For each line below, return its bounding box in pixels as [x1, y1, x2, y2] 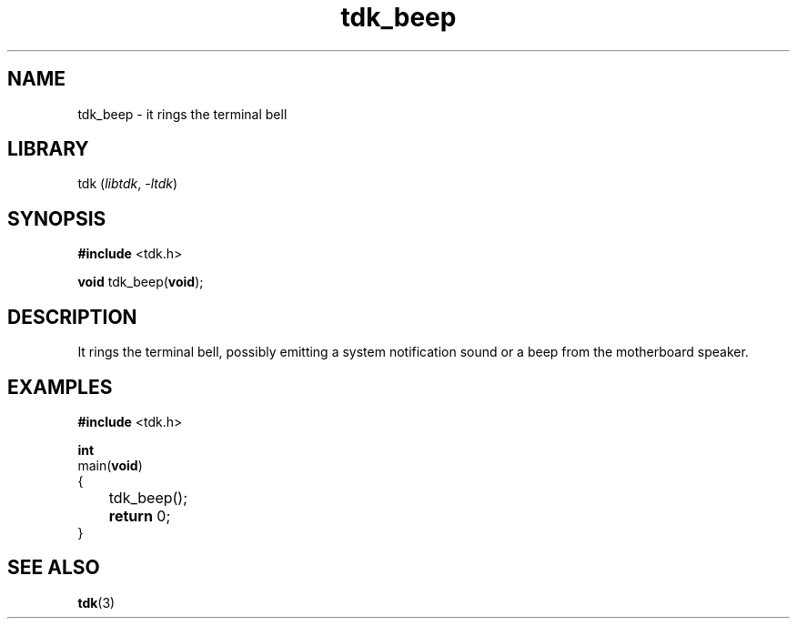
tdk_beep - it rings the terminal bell [77, 106, 288, 122]
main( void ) [77, 457, 143, 473]
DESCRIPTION [7, 305, 137, 328]
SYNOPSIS [7, 207, 106, 230]
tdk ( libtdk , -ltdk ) [77, 176, 178, 192]
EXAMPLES [7, 375, 113, 399]
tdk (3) [77, 594, 116, 611]
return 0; [108, 506, 171, 525]
